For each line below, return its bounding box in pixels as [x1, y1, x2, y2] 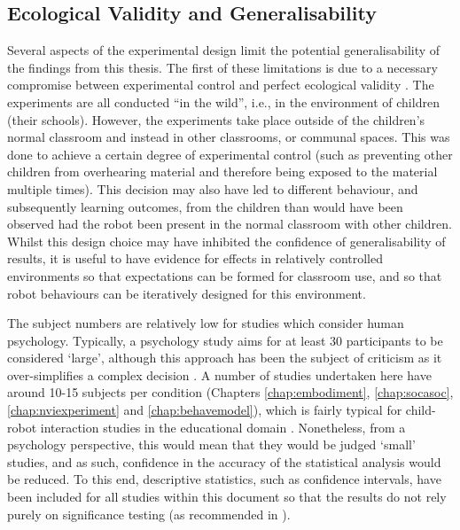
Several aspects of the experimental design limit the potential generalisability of [7, 41, 441, 59]
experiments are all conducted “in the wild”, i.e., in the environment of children [7, 92, 440, 111]
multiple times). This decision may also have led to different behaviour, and [7, 179, 418, 198]
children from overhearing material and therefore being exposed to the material [7, 162, 438, 181]
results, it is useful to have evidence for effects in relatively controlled [7, 249, 384, 268]
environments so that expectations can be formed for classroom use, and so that [7, 266, 442, 284]
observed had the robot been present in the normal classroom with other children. [7, 214, 452, 233]
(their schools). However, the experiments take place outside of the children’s [7, 110, 425, 129]
